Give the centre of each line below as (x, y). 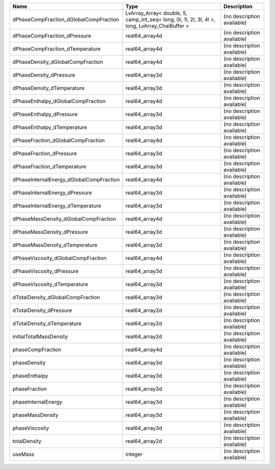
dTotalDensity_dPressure (42, 310)
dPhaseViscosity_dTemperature (50, 284)
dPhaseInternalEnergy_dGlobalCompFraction (66, 180)
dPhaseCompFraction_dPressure (52, 36)
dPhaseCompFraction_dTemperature (57, 49)
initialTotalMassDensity (40, 337)
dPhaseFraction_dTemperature (49, 167)
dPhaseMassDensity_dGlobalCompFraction (64, 219)
